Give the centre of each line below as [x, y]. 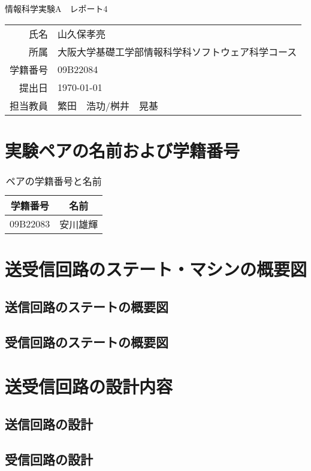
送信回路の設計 [49, 424]
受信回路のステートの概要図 [87, 342]
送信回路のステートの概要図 [87, 307]
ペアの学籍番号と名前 [54, 181]
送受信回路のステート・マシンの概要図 [156, 268]
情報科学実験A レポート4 [56, 8]
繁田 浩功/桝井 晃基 [108, 105]
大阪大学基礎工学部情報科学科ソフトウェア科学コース [177, 51]
